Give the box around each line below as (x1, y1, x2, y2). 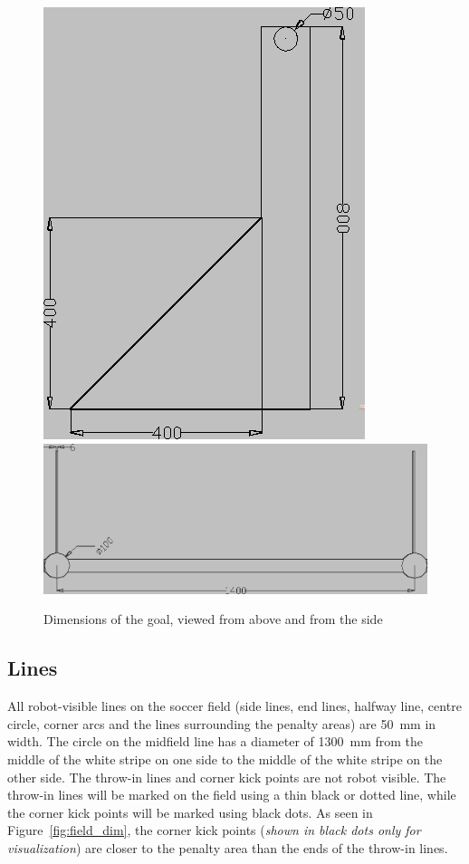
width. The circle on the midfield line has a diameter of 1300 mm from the (7, 732, 424, 751)
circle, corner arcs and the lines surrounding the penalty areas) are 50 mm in (7, 714, 436, 733)
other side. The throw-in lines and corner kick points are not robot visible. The (7, 767, 446, 786)
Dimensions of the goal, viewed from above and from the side (43, 610, 383, 629)
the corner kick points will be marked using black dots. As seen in (7, 802, 373, 821)
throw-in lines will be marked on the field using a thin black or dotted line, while (7, 785, 456, 804)
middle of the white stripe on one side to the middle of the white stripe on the (7, 750, 443, 769)
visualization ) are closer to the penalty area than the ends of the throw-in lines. (7, 839, 448, 858)
